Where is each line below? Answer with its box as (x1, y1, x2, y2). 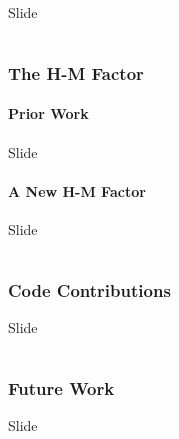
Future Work (8, 375, 115, 400)
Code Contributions (8, 277, 171, 302)
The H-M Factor (8, 60, 144, 85)
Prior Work (8, 103, 89, 124)
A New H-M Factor (8, 180, 146, 201)
